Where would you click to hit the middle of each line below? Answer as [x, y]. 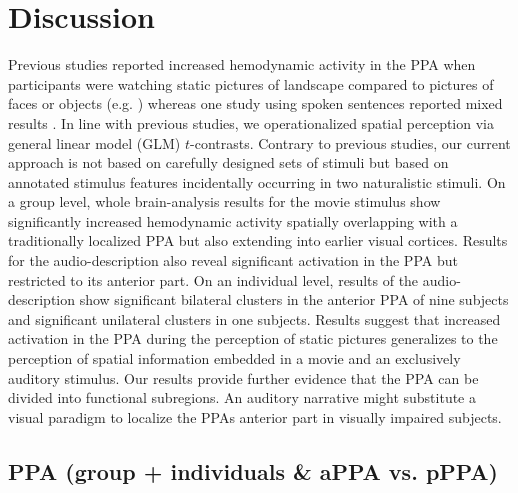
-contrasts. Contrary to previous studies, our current [350, 142]
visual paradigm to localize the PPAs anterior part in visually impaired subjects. [255, 416]
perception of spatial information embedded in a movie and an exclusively [234, 358]
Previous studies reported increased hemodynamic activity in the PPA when [242, 64]
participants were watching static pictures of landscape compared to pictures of [251, 83]
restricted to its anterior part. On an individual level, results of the [213, 279]
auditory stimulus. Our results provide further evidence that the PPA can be [243, 377]
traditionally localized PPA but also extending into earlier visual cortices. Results [258, 240]
